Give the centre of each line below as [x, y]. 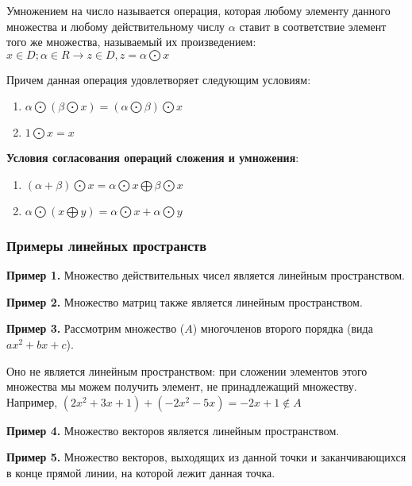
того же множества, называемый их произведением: [131, 42]
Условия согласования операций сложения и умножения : [153, 158]
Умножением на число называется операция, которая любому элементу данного [198, 10]
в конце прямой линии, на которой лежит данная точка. [141, 472]
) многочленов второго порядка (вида [283, 328]
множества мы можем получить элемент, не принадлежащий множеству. [182, 386]
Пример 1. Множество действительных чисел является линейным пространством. [206, 275]
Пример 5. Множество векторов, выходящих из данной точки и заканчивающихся [206, 457]
